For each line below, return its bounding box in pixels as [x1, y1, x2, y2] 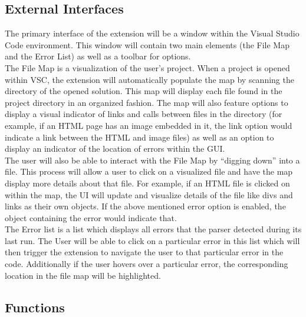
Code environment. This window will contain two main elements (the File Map [5, 38, 289, 51]
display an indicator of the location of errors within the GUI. [5, 142, 225, 155]
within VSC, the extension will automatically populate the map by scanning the [5, 73, 294, 85]
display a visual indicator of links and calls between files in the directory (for [5, 108, 282, 120]
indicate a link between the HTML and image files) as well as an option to [5, 131, 274, 143]
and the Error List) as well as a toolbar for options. [5, 50, 191, 62]
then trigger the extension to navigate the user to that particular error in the [5, 246, 284, 258]
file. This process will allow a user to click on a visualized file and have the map [5, 165, 293, 178]
